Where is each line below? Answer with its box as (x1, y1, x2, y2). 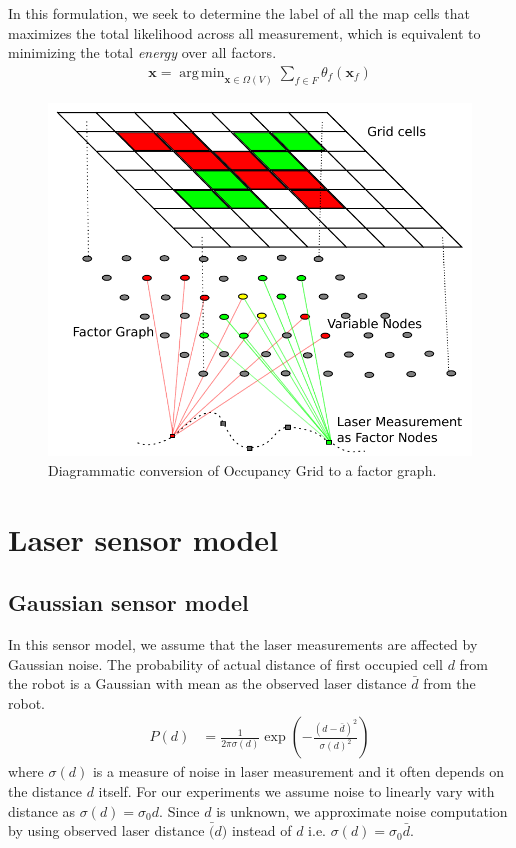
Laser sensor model (8, 518, 279, 559)
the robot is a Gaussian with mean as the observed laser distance (8, 673, 407, 694)
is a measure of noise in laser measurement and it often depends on (92, 761, 505, 782)
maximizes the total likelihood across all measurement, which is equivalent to (8, 22, 481, 43)
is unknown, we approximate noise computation (216, 800, 508, 821)
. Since (159, 800, 200, 821)
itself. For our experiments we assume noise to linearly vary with (98, 780, 495, 801)
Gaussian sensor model (8, 587, 249, 618)
